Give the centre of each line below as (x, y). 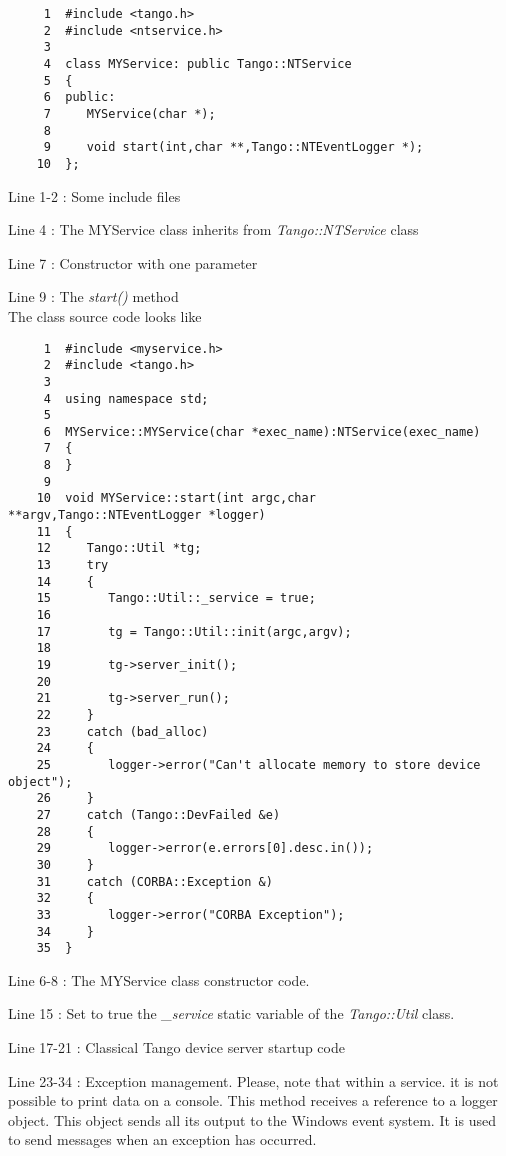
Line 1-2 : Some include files (94, 195)
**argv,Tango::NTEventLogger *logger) (137, 515)
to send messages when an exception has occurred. (162, 1139)
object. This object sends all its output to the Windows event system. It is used (252, 1119)
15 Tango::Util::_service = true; (176, 598)
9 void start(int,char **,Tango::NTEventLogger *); (233, 147)
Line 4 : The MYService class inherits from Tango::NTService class (213, 229)
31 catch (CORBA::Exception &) (154, 881)
